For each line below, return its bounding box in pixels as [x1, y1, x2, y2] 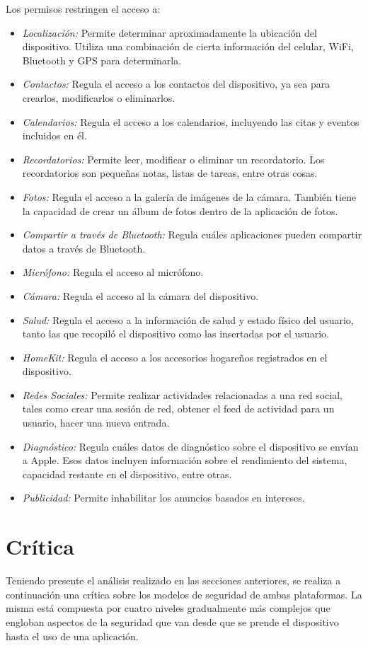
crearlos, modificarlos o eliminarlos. [22, 90, 176, 105]
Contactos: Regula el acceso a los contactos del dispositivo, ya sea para [22, 76, 330, 91]
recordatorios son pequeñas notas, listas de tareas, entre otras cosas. [22, 166, 318, 180]
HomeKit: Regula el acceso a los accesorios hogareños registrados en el [22, 349, 328, 364]
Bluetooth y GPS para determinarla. [22, 52, 182, 67]
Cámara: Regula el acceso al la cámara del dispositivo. [22, 288, 259, 303]
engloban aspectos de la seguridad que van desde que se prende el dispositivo [6, 614, 339, 629]
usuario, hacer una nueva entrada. [22, 415, 170, 430]
